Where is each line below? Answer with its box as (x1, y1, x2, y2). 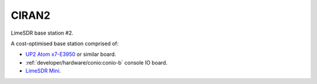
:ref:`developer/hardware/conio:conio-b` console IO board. (25, 59, 168, 66)
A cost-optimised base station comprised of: (11, 40, 119, 47)
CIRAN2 (11, 9, 50, 22)
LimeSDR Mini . (25, 68, 61, 75)
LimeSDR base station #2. (11, 29, 73, 36)
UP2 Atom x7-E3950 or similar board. (25, 51, 117, 58)
